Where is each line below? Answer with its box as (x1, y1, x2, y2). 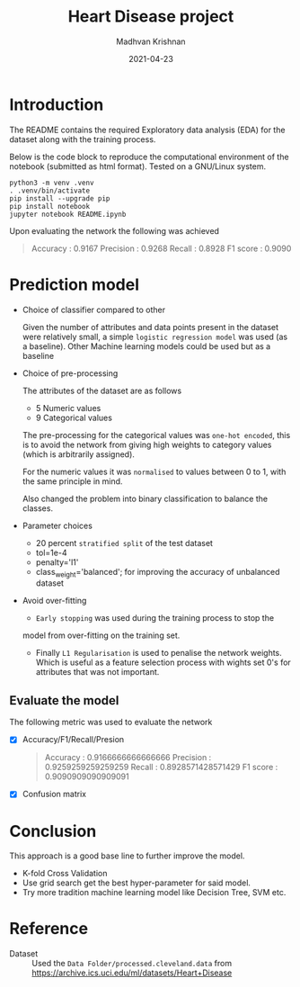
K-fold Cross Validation (22, 868, 108, 879)
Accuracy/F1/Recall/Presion (22, 734, 125, 745)
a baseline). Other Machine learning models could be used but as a (22, 340, 271, 352)
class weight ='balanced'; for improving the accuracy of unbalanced (35, 566, 280, 579)
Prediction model (9, 274, 139, 294)
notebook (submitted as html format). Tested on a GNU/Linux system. (9, 160, 267, 172)
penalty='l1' (35, 556, 79, 568)
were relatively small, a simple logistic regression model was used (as (22, 331, 288, 342)
